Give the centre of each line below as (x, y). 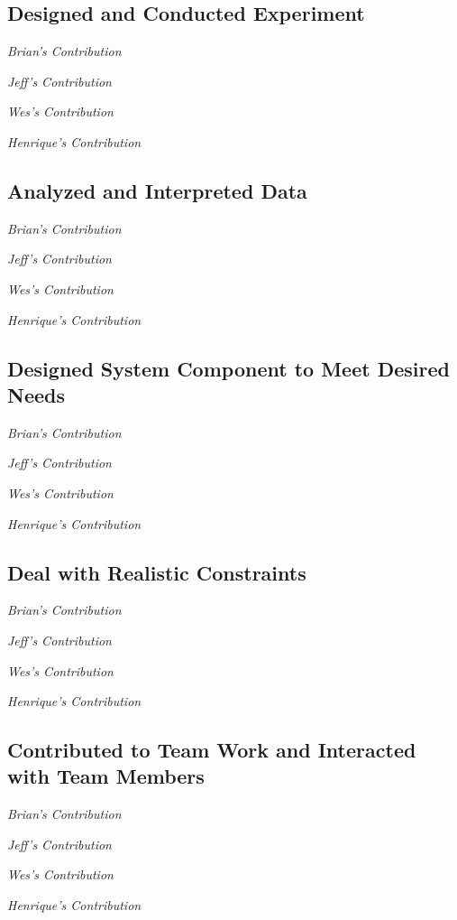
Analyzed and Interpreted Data (157, 190)
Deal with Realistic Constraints (157, 572)
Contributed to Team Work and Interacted (212, 750)
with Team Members (106, 776)
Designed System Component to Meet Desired (228, 368)
